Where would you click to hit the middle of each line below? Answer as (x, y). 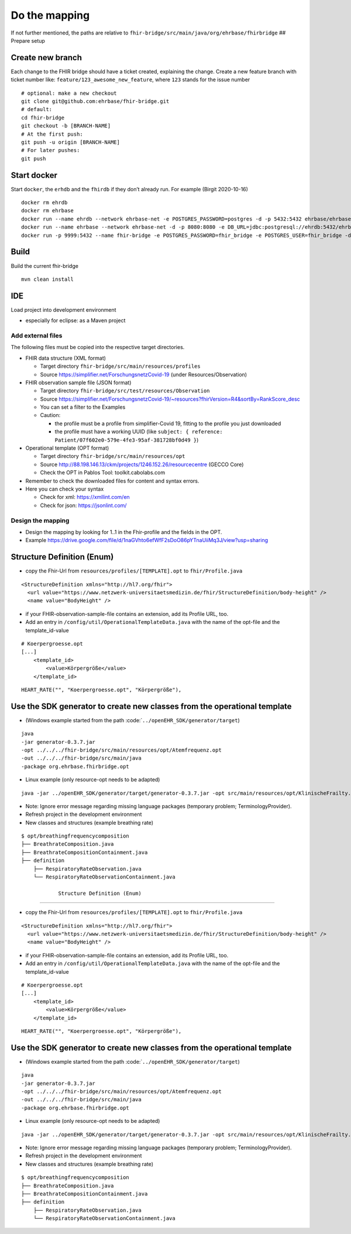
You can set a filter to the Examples (83, 407)
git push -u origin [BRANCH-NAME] (70, 142)
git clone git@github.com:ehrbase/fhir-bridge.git (95, 101)
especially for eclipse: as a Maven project (75, 320)
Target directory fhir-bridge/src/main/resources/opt (113, 456)
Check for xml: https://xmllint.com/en (85, 497)
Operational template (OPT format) (67, 448)
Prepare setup (28, 40)
